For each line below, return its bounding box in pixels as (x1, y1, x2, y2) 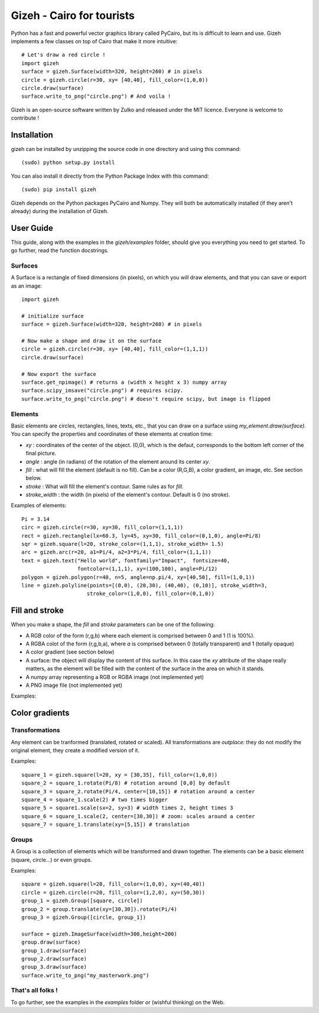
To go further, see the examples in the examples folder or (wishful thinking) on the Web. (11, 998, 225, 1006)
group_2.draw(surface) (21, 955, 87, 962)
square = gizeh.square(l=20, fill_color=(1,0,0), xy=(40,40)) (21, 881, 206, 887)
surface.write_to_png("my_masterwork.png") (21, 972, 149, 979)
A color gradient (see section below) (25, 648, 115, 655)
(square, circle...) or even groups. (11, 856, 93, 863)
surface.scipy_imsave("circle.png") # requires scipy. (21, 387, 184, 394)
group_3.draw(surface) (21, 964, 87, 970)
